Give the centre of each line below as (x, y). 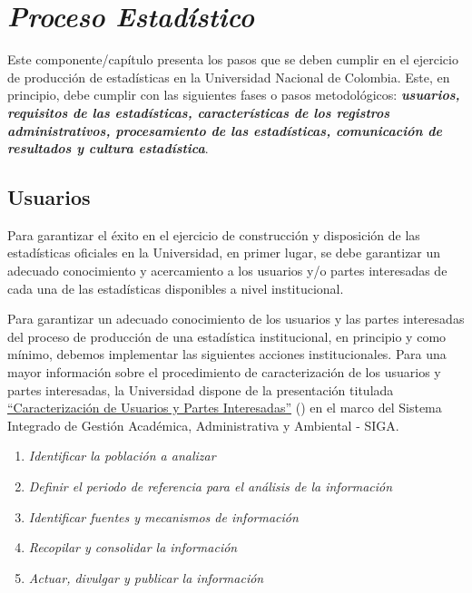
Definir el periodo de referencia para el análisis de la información (211, 486)
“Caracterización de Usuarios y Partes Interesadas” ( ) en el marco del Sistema (225, 408)
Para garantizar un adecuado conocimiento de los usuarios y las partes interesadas (236, 319)
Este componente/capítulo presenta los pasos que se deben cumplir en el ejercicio (233, 59)
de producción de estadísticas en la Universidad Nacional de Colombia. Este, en (229, 77)
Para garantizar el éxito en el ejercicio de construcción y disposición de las (214, 234)
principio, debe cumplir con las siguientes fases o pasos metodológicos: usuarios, (234, 95)
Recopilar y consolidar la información (133, 547)
